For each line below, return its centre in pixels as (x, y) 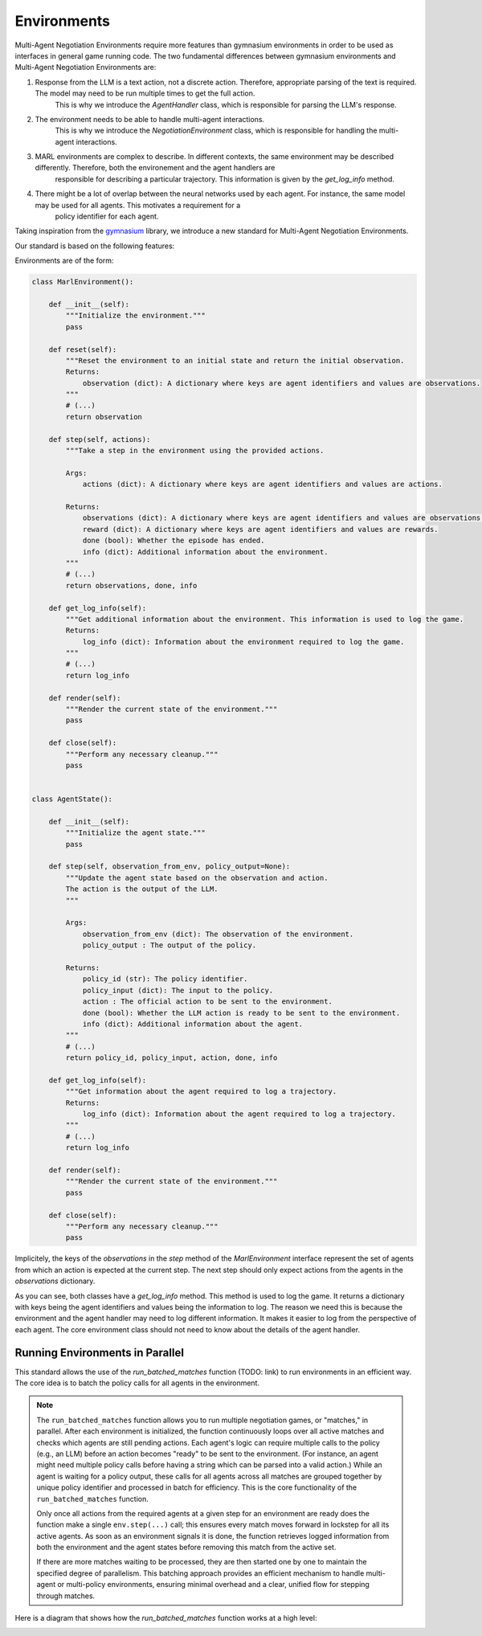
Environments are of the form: (64, 260)
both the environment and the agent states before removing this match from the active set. (186, 1548)
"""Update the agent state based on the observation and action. (197, 877)
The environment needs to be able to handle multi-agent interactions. (150, 119)
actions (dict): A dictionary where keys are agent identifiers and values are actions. (263, 485)
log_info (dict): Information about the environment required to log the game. (243, 642)
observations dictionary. (55, 1281)
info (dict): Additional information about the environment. (205, 552)
